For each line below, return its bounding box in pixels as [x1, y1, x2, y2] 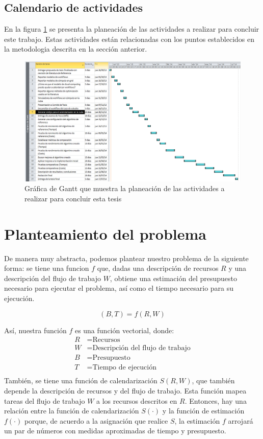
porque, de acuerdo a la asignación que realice [24, 415, 168, 426]
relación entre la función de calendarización [4, 405, 139, 416]
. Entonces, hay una [185, 395, 247, 406]
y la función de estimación [162, 405, 245, 416]
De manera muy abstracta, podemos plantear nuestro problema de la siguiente [4, 252, 249, 263]
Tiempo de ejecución [92, 364, 157, 372]
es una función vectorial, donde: [74, 325, 174, 335]
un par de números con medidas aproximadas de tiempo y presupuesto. [4, 425, 226, 436]
